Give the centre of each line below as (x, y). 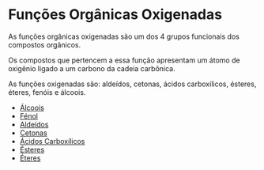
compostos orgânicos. (45, 44)
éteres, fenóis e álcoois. (47, 92)
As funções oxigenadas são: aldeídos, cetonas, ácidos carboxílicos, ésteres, (132, 84)
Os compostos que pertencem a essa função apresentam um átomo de (124, 60)
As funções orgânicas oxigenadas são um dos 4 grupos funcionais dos (124, 36)
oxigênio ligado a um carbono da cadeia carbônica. (92, 68)
